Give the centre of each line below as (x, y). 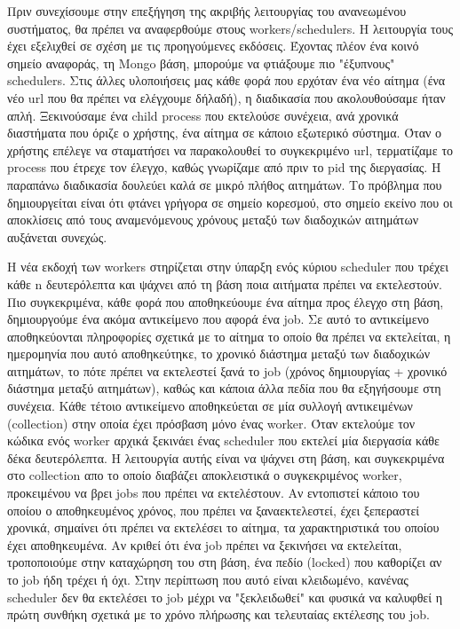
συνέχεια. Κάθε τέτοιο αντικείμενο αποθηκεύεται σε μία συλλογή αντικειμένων (210, 406)
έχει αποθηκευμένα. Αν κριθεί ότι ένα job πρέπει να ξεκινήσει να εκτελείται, (205, 544)
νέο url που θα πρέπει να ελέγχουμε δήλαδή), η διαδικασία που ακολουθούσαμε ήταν (226, 97)
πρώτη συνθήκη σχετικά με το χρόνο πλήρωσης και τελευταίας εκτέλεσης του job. (218, 614)
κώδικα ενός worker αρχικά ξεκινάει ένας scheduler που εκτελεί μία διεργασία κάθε (223, 440)
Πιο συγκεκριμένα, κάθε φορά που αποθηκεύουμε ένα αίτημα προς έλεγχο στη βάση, (226, 301)
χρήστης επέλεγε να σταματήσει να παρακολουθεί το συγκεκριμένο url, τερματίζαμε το (230, 149)
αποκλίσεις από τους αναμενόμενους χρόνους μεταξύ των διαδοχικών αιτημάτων (213, 220)
